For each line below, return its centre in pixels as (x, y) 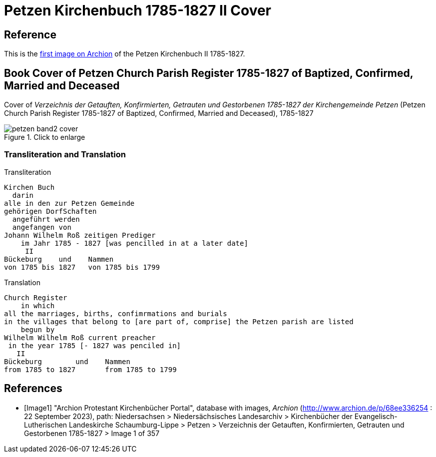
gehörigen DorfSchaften (50, 211)
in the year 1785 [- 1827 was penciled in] (95, 345)
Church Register (36, 297)
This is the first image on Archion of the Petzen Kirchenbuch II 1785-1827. (125, 54)
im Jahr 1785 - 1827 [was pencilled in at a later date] (134, 243)
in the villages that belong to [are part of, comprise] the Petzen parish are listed (179, 321)
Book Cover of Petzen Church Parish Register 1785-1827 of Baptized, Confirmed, (209, 73)
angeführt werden (46, 219)
